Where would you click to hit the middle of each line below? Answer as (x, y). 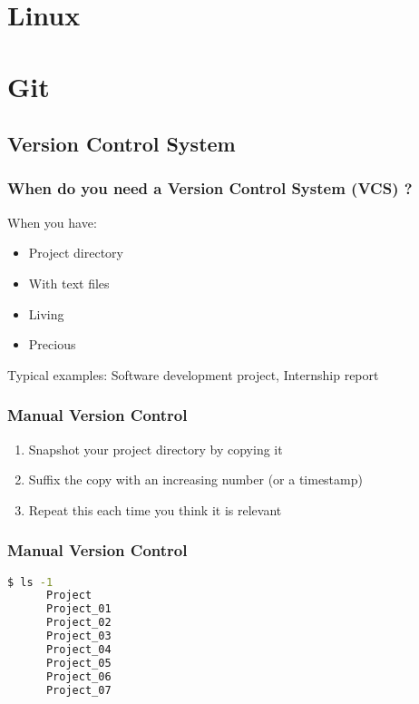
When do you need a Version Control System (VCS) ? (210, 188)
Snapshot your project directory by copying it (156, 449)
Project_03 (78, 636)
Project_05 (78, 663)
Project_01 (78, 609)
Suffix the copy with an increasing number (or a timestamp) (195, 479)
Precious (52, 344)
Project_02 (78, 623)
